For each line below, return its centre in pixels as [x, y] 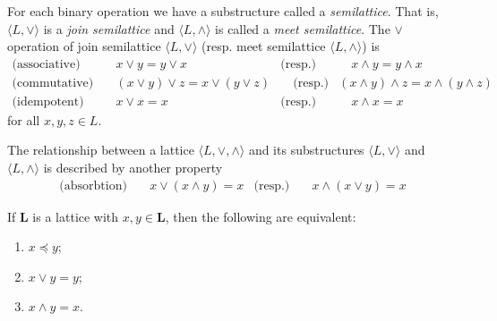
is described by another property [133, 168]
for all [24, 119]
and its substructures [306, 150]
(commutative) [53, 83]
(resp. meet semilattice [263, 46]
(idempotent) [48, 101]
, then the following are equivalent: [261, 216]
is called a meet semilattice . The [303, 28]
